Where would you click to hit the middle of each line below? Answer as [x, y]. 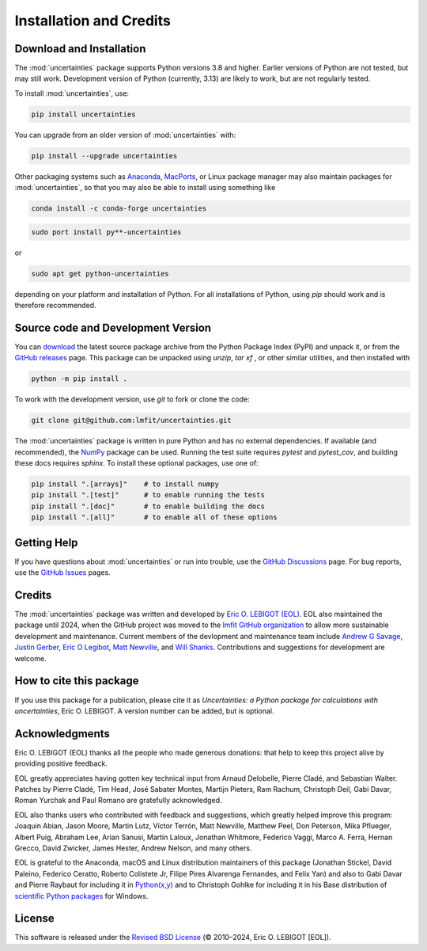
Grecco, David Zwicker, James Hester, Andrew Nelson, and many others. [133, 848]
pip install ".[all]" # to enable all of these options [154, 517]
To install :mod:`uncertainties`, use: [72, 93]
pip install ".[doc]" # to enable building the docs [148, 506]
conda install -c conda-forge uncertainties [119, 209]
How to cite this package [77, 681]
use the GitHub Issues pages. [62, 573]
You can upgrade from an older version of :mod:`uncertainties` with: [125, 135]
